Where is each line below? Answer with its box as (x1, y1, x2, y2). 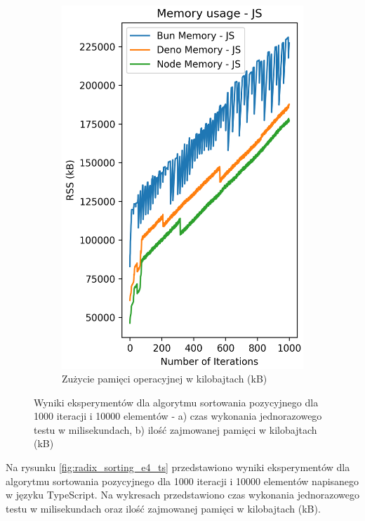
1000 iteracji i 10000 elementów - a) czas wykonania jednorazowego (34, 409, 322, 423)
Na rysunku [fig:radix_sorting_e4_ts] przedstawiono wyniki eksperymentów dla (6, 460, 350, 475)
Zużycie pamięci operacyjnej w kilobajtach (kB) (62, 371, 267, 386)
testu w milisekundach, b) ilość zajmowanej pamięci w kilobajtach (34, 422, 317, 437)
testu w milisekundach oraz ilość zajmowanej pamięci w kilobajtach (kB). (6, 501, 321, 515)
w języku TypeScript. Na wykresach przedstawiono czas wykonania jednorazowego (6, 487, 359, 502)
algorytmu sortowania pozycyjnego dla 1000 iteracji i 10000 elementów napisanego (6, 473, 359, 488)
